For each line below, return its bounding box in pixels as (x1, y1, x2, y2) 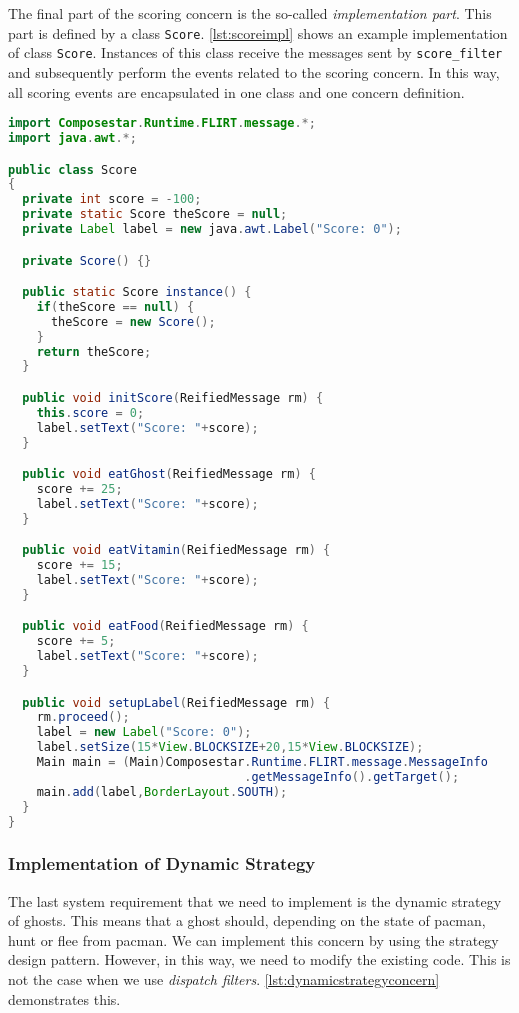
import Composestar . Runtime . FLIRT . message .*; (8, 116, 316, 131)
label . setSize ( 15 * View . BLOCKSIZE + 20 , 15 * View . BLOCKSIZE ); (36, 740, 424, 755)
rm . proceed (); (36, 710, 130, 725)
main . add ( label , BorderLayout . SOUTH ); (36, 784, 288, 799)
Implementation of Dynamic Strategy (8, 851, 316, 876)
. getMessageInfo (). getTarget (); (244, 769, 460, 784)
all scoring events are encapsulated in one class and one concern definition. (8, 81, 465, 102)
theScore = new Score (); (50, 314, 216, 329)
